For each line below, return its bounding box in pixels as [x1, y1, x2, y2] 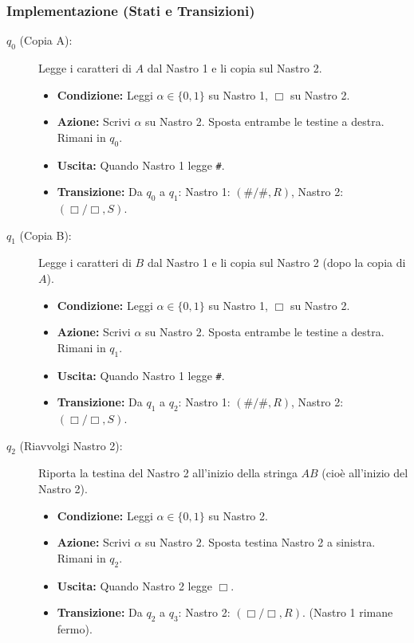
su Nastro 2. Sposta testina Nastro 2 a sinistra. [145, 534, 376, 551]
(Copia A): [19, 32, 73, 49]
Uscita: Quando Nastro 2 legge [57, 577, 212, 594]
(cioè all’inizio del [321, 465, 408, 481]
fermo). [57, 621, 93, 637]
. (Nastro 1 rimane [302, 604, 393, 621]
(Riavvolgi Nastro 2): [19, 437, 123, 453]
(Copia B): [19, 226, 72, 243]
